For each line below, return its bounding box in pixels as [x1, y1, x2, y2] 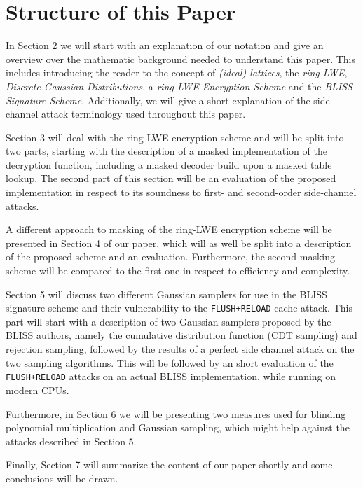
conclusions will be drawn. [6, 470, 118, 485]
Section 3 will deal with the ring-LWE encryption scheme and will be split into [6, 130, 344, 144]
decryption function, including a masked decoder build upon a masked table [6, 157, 332, 172]
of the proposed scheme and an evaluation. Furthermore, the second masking [6, 249, 336, 264]
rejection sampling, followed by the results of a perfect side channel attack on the [6, 342, 355, 356]
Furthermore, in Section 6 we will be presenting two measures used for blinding [6, 406, 346, 421]
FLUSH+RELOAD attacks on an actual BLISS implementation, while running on [6, 369, 336, 384]
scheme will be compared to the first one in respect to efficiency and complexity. [6, 263, 350, 278]
